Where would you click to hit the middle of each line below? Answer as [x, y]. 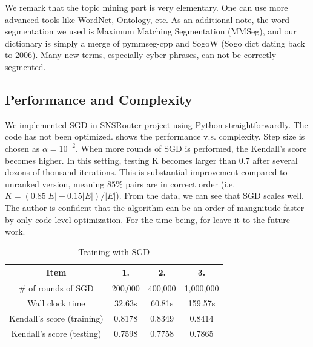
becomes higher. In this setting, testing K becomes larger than [120, 160]
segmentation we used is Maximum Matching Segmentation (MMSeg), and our [151, 31]
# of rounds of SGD [56, 288]
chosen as [22, 148]
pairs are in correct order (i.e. [180, 183]
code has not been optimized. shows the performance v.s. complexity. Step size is [155, 136]
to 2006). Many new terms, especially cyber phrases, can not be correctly [141, 55]
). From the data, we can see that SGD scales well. [210, 196]
